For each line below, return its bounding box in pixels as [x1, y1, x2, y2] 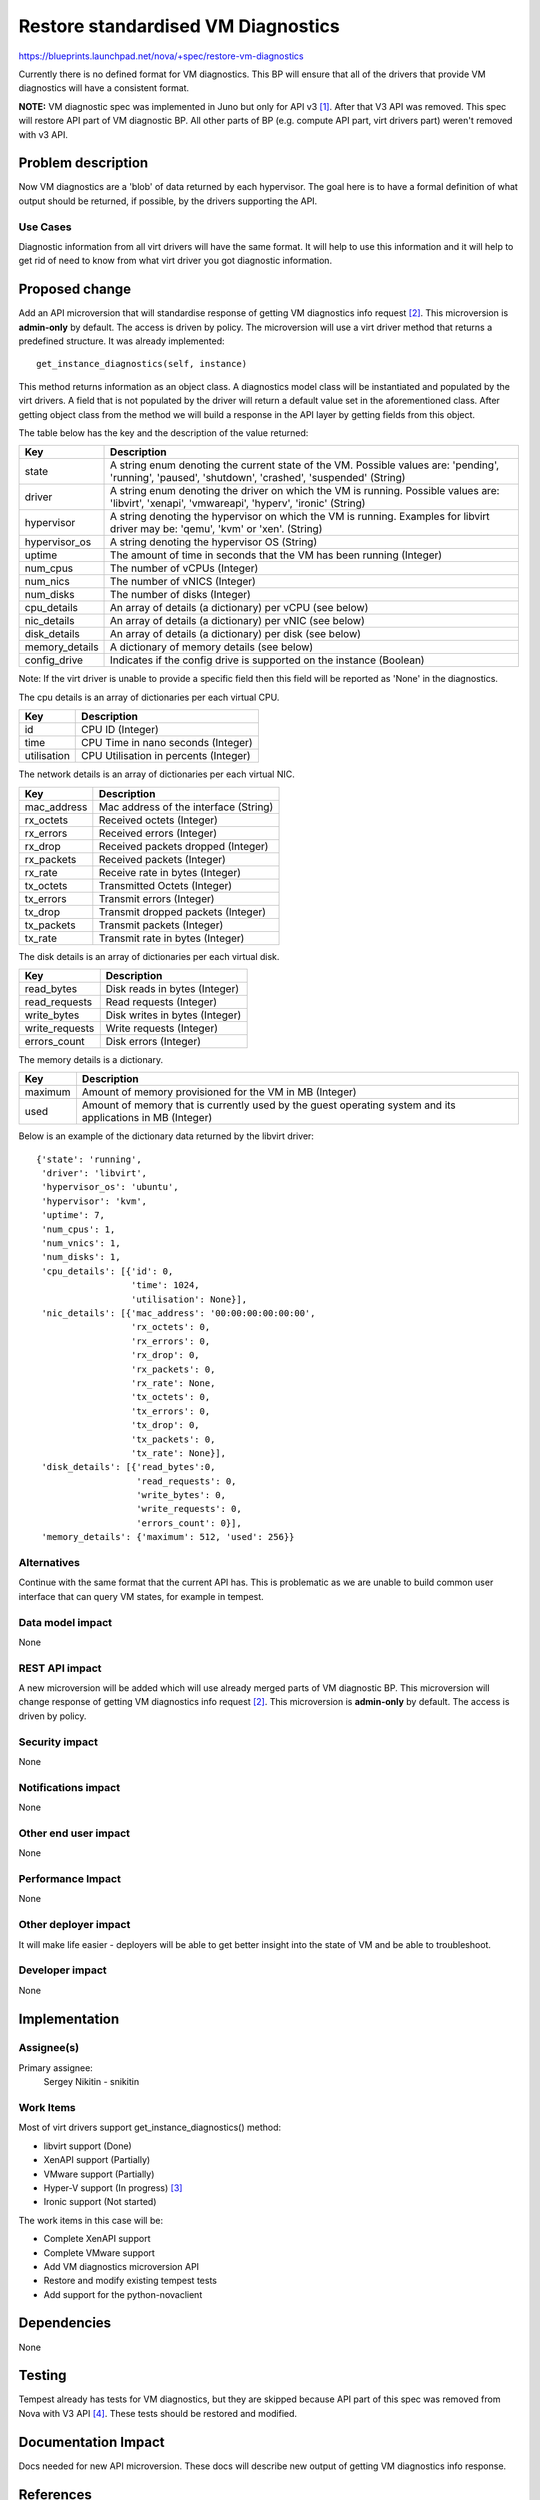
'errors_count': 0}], [136, 1517, 242, 1529]
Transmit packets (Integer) [98, 918, 224, 932]
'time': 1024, [130, 1280, 200, 1291]
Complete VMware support [43, 2246, 155, 2259]
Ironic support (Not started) [43, 2196, 157, 2208]
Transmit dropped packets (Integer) [98, 905, 267, 919]
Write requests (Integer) [105, 1021, 219, 1035]
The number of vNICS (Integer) [110, 575, 257, 589]
